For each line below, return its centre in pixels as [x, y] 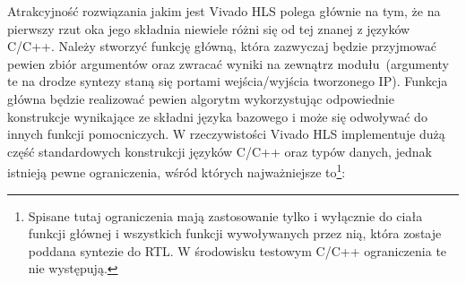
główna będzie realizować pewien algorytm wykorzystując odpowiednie [201, 98]
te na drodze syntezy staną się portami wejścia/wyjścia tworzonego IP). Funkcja [228, 81]
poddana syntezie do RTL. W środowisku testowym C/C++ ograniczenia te [237, 250]
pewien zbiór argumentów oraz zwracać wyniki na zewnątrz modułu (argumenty [228, 63]
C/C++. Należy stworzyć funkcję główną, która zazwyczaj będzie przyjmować [222, 46]
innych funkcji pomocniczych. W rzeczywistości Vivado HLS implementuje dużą [226, 134]
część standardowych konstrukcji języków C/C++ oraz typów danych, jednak [220, 151]
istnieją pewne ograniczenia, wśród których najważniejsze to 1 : [177, 171]
